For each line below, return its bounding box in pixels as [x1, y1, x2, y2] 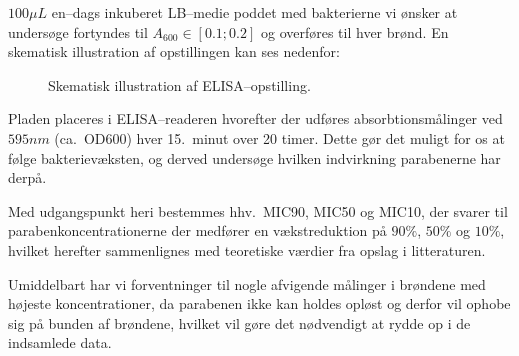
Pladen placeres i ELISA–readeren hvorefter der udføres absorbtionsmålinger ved [8, 108, 503, 129]
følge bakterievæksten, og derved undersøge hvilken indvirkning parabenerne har [8, 147, 501, 168]
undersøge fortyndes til [8, 21, 148, 42]
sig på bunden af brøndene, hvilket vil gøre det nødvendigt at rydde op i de [8, 312, 471, 333]
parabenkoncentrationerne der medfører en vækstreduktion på [8, 220, 387, 241]
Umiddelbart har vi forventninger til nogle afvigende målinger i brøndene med [8, 273, 486, 294]
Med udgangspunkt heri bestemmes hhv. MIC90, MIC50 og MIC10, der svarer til [8, 200, 508, 221]
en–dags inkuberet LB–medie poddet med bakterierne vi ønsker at [51, 2, 458, 22]
